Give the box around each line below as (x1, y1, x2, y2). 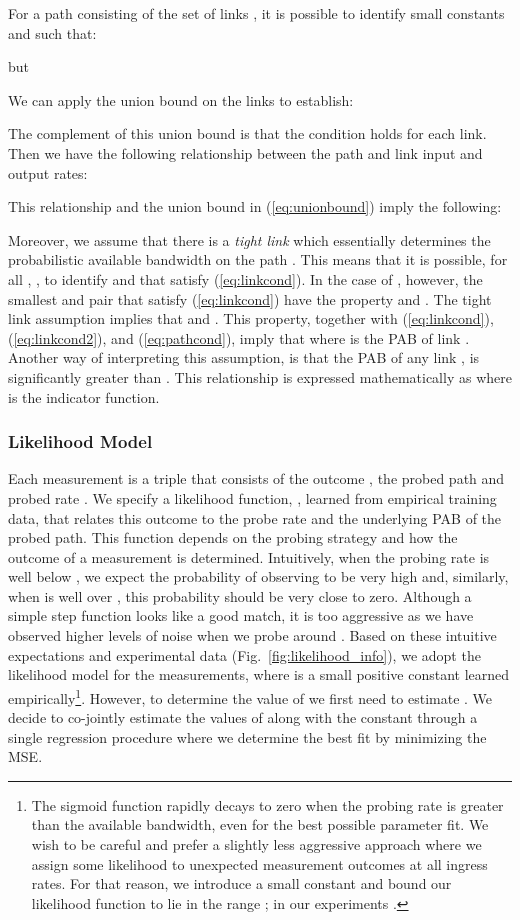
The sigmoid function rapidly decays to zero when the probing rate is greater (31, 794, 504, 815)
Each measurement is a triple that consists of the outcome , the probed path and (8, 468, 505, 489)
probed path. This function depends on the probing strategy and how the (8, 527, 458, 548)
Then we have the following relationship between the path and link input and (8, 142, 483, 163)
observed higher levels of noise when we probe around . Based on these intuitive (8, 625, 497, 646)
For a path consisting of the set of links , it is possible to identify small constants (8, 3, 505, 23)
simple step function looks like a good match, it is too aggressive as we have (8, 605, 474, 626)
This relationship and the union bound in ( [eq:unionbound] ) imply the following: (8, 196, 502, 217)
